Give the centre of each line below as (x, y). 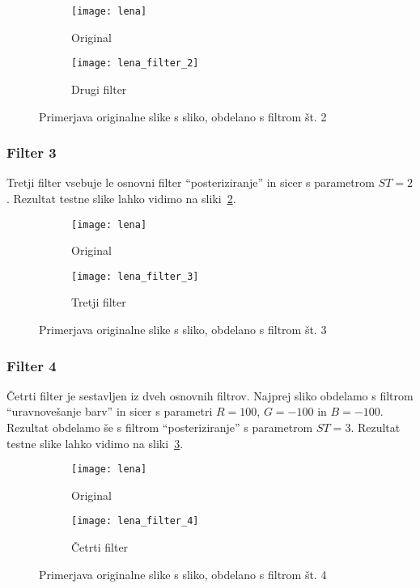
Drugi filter (99, 89)
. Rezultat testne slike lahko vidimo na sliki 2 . (121, 198)
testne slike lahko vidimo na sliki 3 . (95, 443)
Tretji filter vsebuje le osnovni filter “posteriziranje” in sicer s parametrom (191, 182)
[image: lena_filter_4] (135, 521)
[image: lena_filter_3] (135, 276)
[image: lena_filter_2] (135, 63)
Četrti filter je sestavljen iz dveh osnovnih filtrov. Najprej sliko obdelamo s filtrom (210, 395)
